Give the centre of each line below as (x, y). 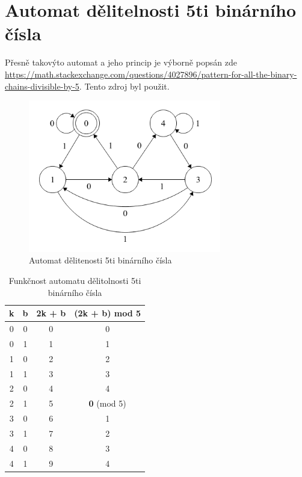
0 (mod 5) (107, 403)
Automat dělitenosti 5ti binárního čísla (100, 260)
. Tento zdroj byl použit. (124, 86)
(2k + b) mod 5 (108, 313)
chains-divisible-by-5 (42, 86)
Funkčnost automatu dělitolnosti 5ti (75, 281)
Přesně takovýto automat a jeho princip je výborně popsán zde (121, 62)
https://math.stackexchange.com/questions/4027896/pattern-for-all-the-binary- (151, 74)
